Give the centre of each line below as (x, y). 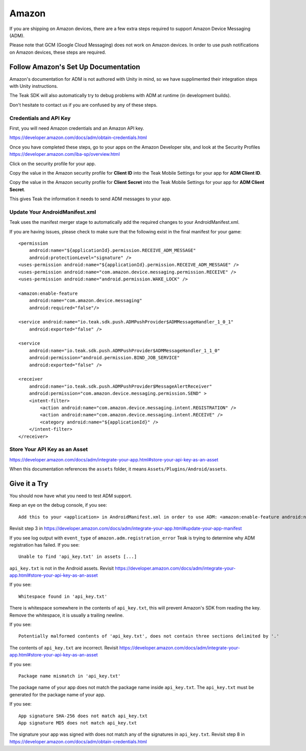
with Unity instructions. (34, 86)
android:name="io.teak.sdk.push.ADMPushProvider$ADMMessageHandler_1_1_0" (124, 350)
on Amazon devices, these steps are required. (58, 52)
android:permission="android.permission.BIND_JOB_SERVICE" (104, 358)
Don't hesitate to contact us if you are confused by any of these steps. (83, 105)
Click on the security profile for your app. (53, 163)
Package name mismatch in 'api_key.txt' (70, 676)
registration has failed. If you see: (45, 545)
